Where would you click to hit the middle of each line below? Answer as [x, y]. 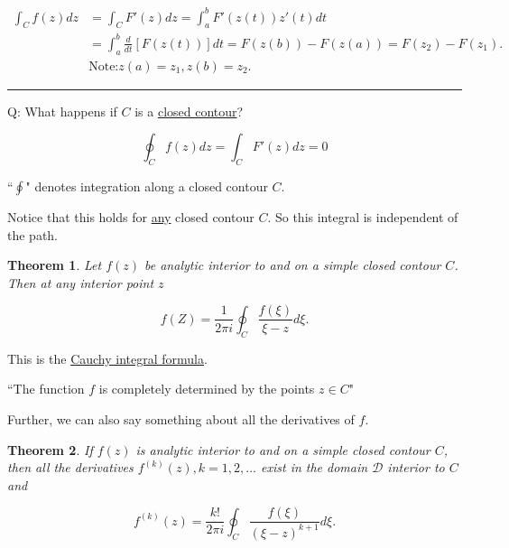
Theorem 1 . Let [55, 265]
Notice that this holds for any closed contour [131, 217]
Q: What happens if [62, 111]
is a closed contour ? [189, 111]
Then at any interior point [81, 282]
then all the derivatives [70, 467]
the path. [33, 234]
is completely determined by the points [207, 389]
